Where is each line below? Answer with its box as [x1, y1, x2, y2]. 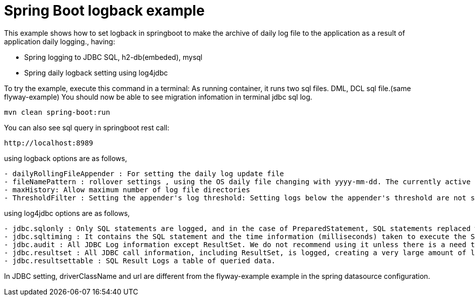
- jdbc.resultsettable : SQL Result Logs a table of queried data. [4, 256, 276, 265]
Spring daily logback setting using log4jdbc [24, 68, 168, 77]
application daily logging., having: [4, 37, 115, 46]
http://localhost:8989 [4, 138, 94, 147]
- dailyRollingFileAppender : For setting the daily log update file [4, 169, 284, 178]
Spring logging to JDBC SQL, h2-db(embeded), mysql [24, 52, 203, 61]
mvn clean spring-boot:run [4, 108, 110, 116]
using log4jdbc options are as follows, [4, 208, 130, 217]
